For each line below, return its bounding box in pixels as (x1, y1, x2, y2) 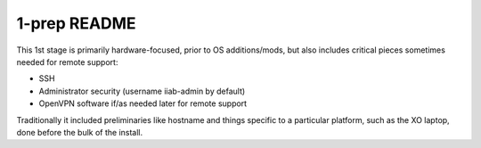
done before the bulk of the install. (16, 127, 143, 137)
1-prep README (16, 13, 137, 33)
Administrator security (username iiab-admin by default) (38, 86, 246, 96)
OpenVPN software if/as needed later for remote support (38, 98, 248, 109)
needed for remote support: (16, 56, 118, 67)
